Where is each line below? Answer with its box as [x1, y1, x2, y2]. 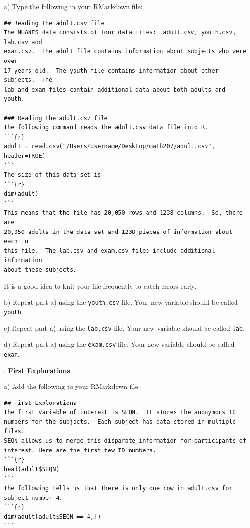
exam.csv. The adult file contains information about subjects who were [4, 48, 247, 55]
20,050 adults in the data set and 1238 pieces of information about [4, 228, 233, 235]
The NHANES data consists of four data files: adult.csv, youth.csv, [4, 29, 236, 36]
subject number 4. [4, 494, 63, 501]
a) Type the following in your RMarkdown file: [4, 1, 143, 11]
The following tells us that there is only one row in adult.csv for [4, 485, 233, 492]
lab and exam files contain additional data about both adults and [4, 86, 226, 93]
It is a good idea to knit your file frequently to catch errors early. [4, 280, 197, 291]
